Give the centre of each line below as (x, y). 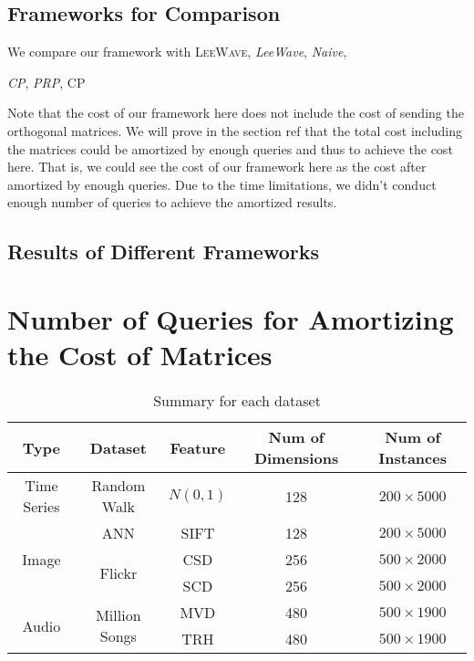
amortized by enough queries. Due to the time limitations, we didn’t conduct (222, 184)
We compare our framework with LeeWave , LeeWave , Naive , (177, 52)
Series (41, 507)
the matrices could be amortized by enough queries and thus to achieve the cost (230, 148)
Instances (412, 458)
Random (118, 486)
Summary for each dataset (237, 401)
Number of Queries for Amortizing (231, 318)
